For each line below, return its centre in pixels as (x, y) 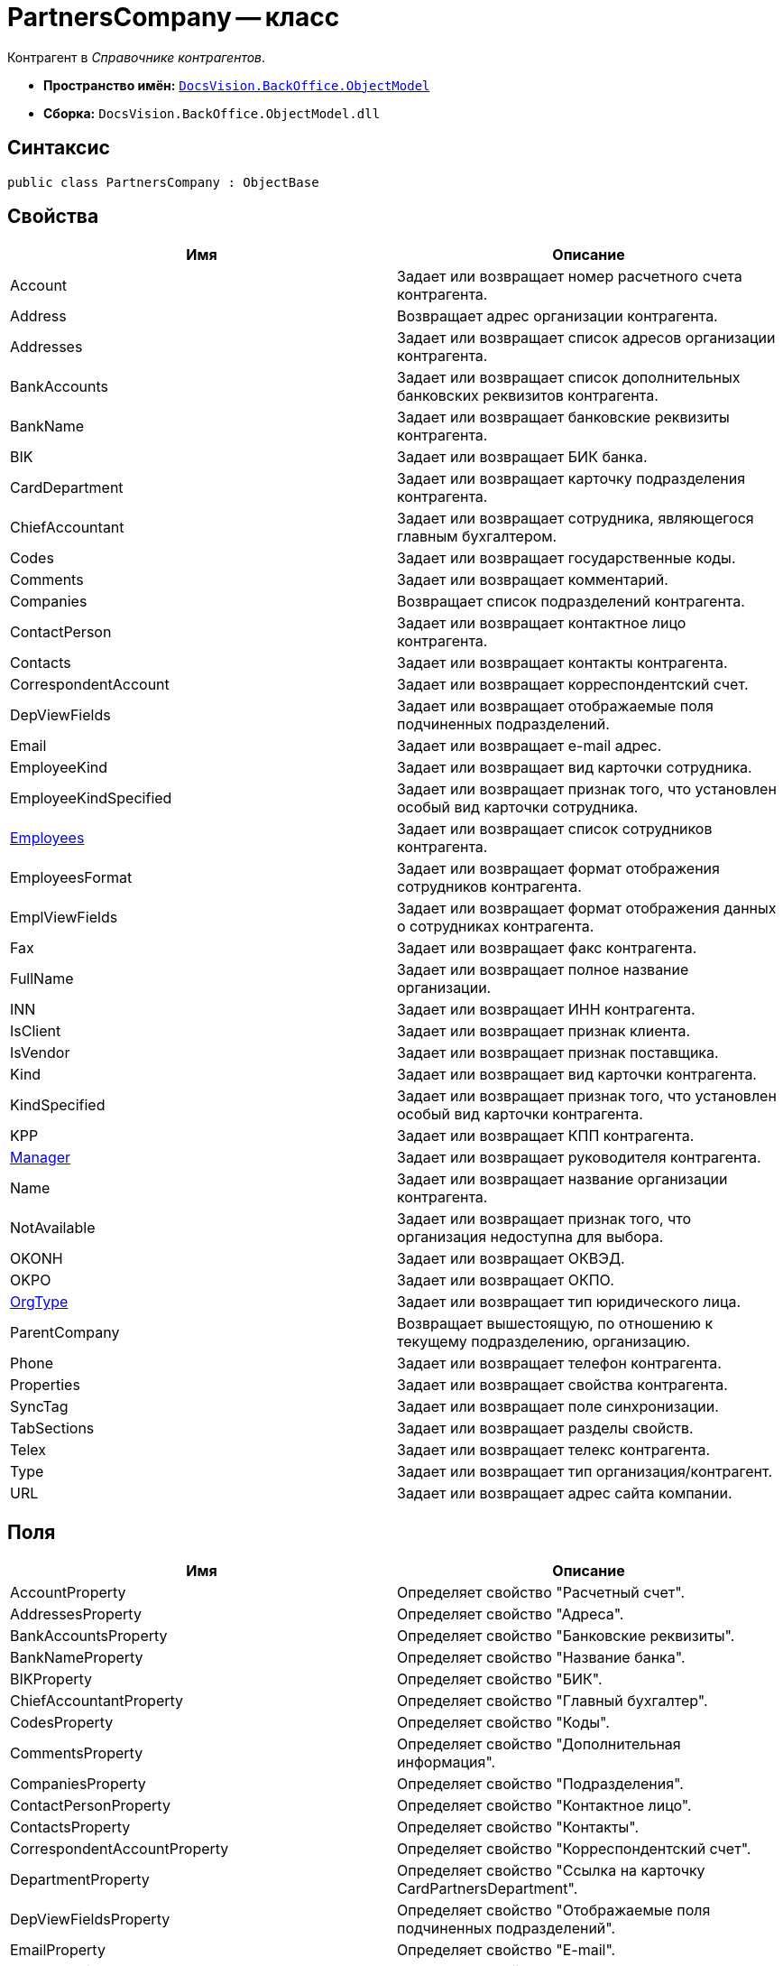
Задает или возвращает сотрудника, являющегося (576, 519)
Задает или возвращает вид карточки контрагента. (577, 1075)
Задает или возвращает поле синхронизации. (558, 1407)
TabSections (52, 1428)
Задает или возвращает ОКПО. (506, 1280)
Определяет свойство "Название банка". (541, 1658)
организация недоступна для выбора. (530, 1237)
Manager (41, 1158)
